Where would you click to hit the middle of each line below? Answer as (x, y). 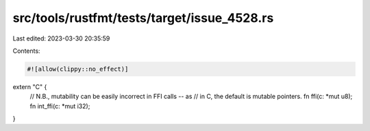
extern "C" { (30, 86)
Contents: (26, 51)
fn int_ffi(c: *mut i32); (60, 106)
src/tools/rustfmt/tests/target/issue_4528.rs (143, 18)
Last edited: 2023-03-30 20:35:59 (61, 38)
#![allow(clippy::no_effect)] (78, 69)
